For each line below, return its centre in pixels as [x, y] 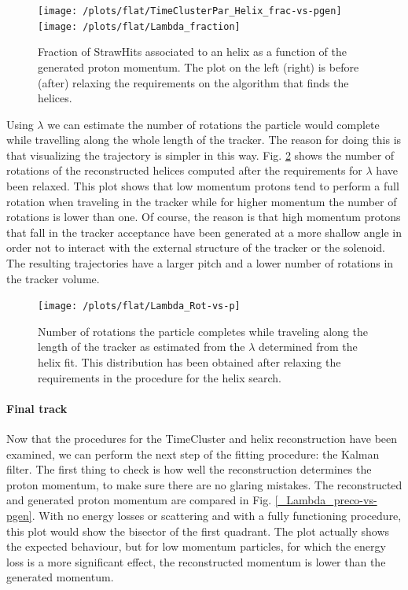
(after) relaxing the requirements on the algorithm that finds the [193, 82]
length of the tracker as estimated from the [142, 347]
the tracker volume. [53, 278]
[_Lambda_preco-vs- [326, 500]
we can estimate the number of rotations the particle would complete [213, 124]
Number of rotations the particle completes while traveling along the [203, 331]
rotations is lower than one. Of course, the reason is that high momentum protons [204, 217]
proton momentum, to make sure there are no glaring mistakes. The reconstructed [204, 484]
